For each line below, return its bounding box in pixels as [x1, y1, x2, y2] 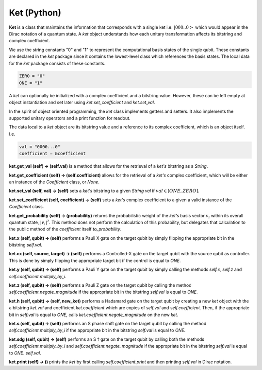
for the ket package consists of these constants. [9, 60, 106, 66]
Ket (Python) [9, 7, 62, 18]
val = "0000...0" [19, 144, 61, 149]
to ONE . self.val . [9, 350, 41, 356]
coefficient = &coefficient [19, 151, 86, 157]
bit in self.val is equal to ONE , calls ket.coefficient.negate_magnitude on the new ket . [9, 312, 179, 317]
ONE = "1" [19, 80, 43, 86]
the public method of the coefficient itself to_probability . [9, 226, 122, 232]
